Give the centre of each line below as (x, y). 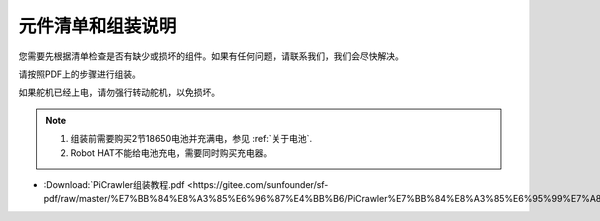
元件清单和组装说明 (97, 26)
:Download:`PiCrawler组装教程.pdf (114, 184)
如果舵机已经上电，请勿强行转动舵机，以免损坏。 (119, 92)
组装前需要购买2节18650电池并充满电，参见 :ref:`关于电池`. (191, 139)
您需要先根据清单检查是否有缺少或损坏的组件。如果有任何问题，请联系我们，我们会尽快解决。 (211, 56)
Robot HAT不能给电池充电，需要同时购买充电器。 (171, 152)
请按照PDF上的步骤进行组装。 (80, 74)
